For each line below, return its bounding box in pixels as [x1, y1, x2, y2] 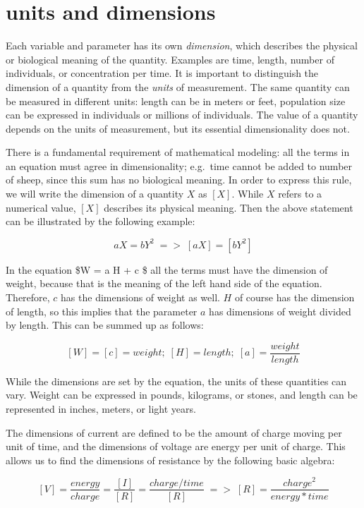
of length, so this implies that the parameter [6, 303, 198, 318]
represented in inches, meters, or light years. [6, 401, 196, 416]
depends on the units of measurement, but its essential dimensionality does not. [6, 121, 350, 135]
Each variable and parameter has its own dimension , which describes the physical [6, 38, 358, 53]
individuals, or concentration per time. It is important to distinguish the [6, 66, 319, 80]
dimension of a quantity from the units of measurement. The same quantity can [6, 79, 350, 94]
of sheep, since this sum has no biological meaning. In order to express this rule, [6, 172, 352, 187]
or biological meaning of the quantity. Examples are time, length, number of [6, 52, 334, 66]
